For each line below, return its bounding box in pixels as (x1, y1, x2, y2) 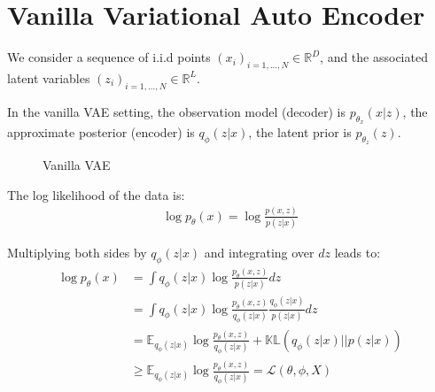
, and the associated (320, 48, 428, 66)
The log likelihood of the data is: (7, 185, 185, 204)
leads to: (334, 242, 381, 261)
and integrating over (204, 242, 315, 261)
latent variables (7, 68, 90, 87)
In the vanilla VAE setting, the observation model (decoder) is (7, 102, 346, 120)
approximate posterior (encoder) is (7, 122, 195, 141)
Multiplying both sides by (7, 242, 147, 261)
